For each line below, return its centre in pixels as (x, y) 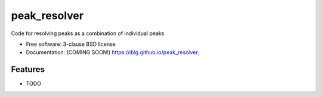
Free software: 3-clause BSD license (71, 44)
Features (28, 69)
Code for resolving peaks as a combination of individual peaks (88, 33)
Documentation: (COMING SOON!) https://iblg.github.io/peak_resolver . (112, 52)
